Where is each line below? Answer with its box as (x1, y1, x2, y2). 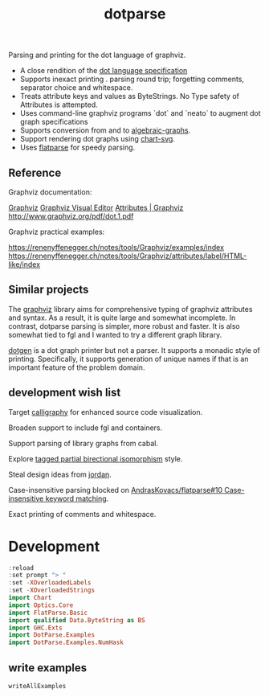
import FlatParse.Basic (8, 609, 88, 617)
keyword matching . (45, 494, 109, 503)
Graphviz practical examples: (8, 227, 105, 236)
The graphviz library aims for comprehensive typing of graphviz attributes (8, 304, 253, 314)
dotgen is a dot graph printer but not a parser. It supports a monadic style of (8, 345, 261, 355)
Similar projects (8, 283, 89, 297)
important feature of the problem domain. (8, 363, 145, 372)
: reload (8, 564, 35, 572)
